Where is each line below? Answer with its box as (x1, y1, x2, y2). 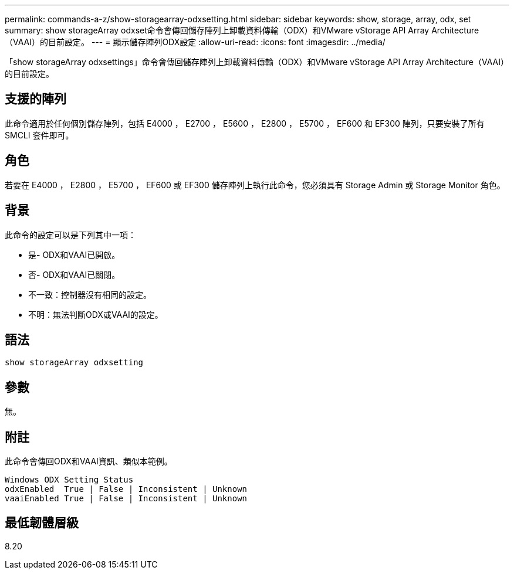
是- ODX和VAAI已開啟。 (28, 249, 120, 260)
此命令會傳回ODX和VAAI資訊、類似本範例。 (5, 456, 173, 467)
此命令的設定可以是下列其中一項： (5, 229, 136, 240)
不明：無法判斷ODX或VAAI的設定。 (28, 309, 163, 320)
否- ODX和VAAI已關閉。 (28, 269, 120, 280)
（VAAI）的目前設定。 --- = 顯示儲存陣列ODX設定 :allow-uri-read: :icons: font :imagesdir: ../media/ (5, 37, 386, 47)
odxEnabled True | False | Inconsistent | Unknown (5, 484, 248, 494)
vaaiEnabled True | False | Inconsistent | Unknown (5, 494, 248, 504)
